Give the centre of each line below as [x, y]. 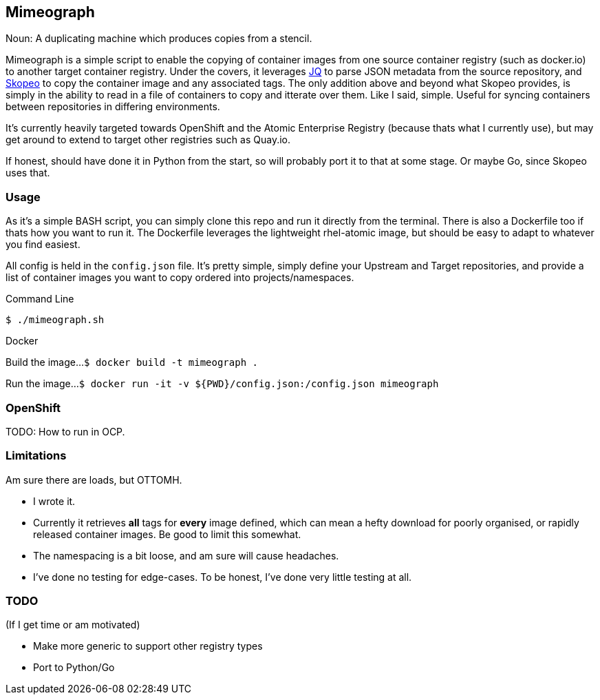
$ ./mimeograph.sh [55, 320]
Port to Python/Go [74, 668]
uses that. [28, 173]
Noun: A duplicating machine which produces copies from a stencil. [159, 39]
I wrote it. [54, 501]
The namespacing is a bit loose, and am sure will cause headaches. [186, 555]
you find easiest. [43, 245]
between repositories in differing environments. [113, 107]
